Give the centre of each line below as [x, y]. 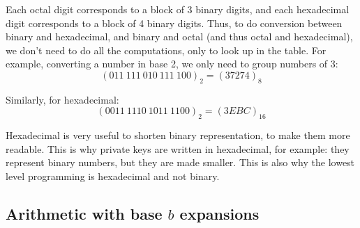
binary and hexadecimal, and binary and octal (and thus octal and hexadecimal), [179, 36]
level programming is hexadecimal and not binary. [113, 176]
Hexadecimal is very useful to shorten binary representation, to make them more [178, 135]
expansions [219, 213]
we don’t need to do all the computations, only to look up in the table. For [166, 50]
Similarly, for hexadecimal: [62, 99]
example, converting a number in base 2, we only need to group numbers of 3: [172, 64]
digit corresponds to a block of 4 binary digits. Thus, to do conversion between [174, 23]
